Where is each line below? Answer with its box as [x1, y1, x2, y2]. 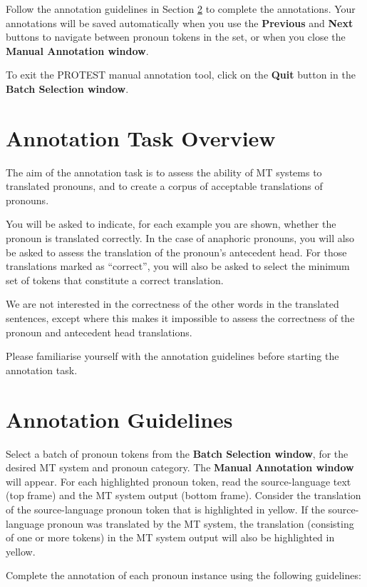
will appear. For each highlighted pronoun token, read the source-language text [6, 473, 351, 488]
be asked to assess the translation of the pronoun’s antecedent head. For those [6, 244, 347, 259]
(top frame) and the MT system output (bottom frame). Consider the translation [6, 488, 361, 503]
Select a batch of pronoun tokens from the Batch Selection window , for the [6, 446, 348, 461]
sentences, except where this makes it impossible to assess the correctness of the [6, 311, 355, 326]
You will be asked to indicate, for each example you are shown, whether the [6, 216, 336, 231]
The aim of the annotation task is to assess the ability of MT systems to [6, 164, 322, 179]
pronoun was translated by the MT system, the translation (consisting [47, 516, 354, 531]
